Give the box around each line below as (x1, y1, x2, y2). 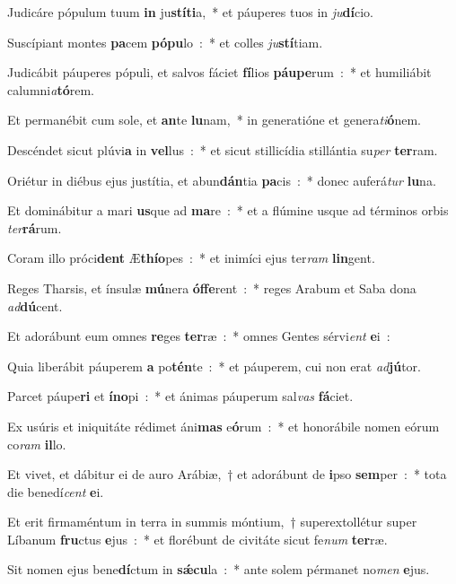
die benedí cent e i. (7, 482, 104, 501)
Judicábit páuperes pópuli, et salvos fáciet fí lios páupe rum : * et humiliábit (7, 63, 432, 82)
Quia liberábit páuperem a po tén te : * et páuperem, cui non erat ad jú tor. (7, 356, 421, 375)
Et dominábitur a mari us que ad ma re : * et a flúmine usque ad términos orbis (7, 201, 449, 220)
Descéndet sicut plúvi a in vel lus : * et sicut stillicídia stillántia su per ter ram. (7, 140, 438, 159)
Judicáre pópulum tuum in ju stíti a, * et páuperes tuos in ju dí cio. (7, 3, 374, 21)
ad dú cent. (7, 296, 63, 315)
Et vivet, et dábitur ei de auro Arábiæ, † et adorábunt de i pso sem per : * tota (7, 465, 447, 484)
